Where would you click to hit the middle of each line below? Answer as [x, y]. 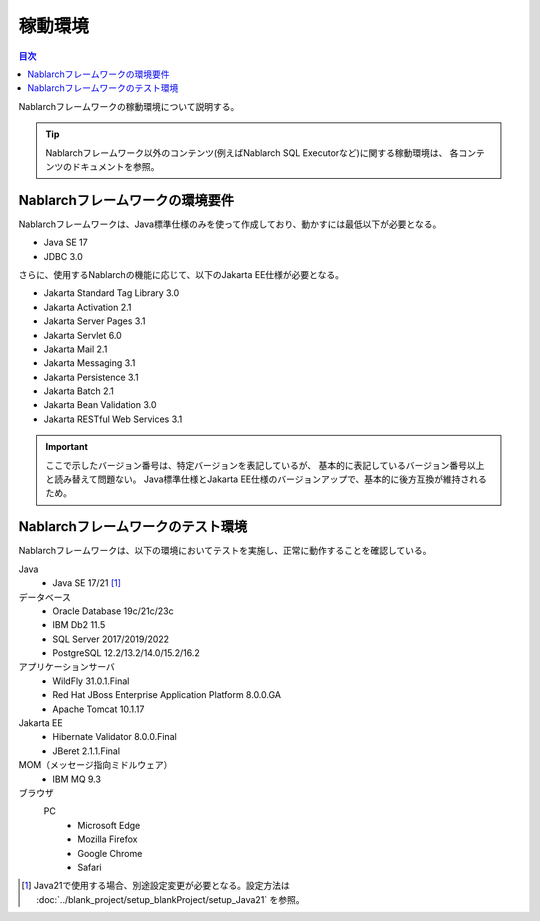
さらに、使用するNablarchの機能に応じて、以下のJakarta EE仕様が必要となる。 [181, 274]
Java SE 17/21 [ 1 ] [87, 583]
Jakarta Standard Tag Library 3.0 [111, 293]
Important [67, 447]
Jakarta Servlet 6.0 [82, 335]
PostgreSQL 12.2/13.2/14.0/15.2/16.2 [126, 653]
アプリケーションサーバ [66, 667]
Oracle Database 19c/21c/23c [113, 611]
